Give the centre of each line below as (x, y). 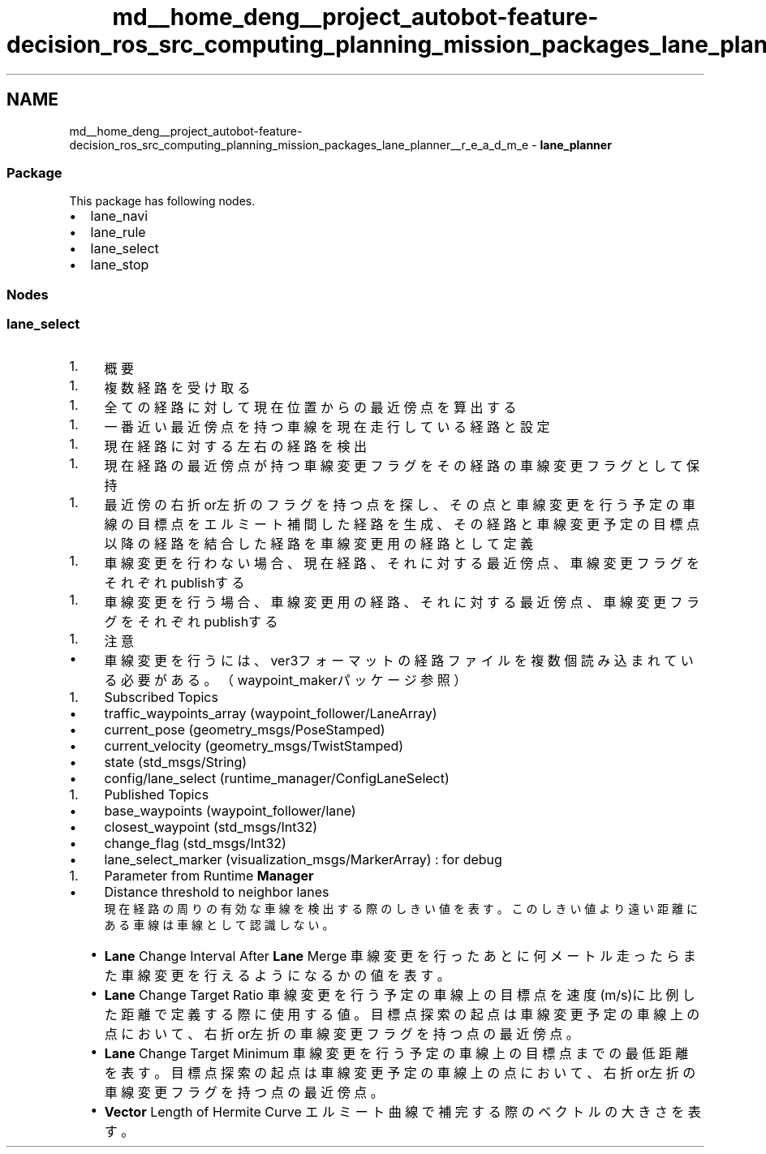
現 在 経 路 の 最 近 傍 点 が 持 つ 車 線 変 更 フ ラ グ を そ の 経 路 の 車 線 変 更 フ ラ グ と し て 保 (402, 466)
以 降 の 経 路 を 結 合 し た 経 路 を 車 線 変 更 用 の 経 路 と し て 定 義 (318, 544)
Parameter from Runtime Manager (209, 876)
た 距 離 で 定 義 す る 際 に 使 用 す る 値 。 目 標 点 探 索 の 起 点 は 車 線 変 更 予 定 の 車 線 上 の (402, 1015)
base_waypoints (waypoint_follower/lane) (230, 811)
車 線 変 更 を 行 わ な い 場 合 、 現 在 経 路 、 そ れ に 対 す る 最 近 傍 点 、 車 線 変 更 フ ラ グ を (402, 564)
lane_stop (120, 265)
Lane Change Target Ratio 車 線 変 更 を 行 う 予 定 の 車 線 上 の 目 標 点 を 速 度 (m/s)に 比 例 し (400, 995)
